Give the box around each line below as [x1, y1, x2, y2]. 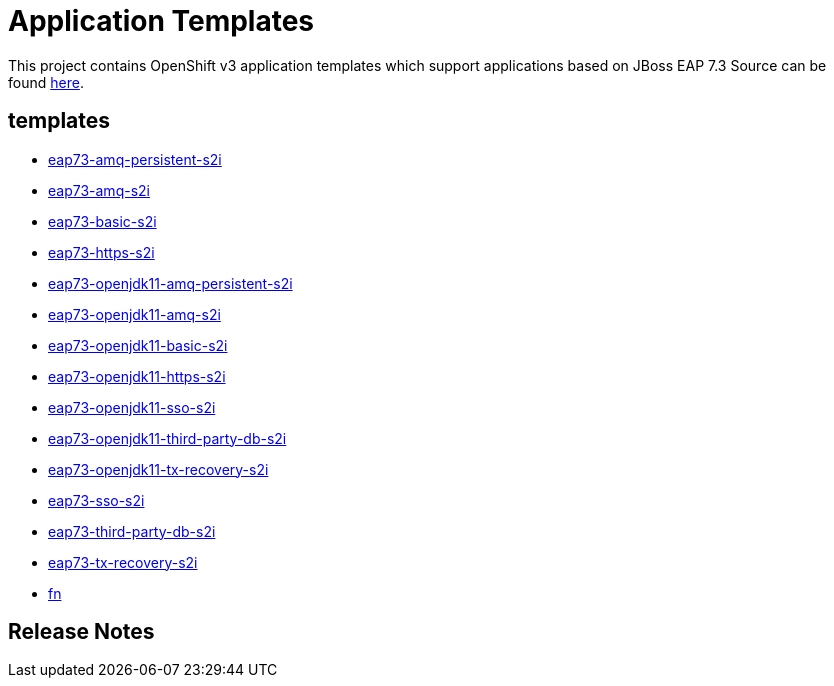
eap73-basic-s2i [48, 212, 157, 230]
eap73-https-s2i [48, 243, 155, 261]
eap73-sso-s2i [48, 491, 145, 509]
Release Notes [8, 619, 155, 645]
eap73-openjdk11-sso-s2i [48, 398, 216, 416]
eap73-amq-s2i [48, 181, 150, 199]
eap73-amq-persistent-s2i [48, 150, 222, 168]
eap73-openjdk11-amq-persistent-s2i [48, 274, 293, 292]
